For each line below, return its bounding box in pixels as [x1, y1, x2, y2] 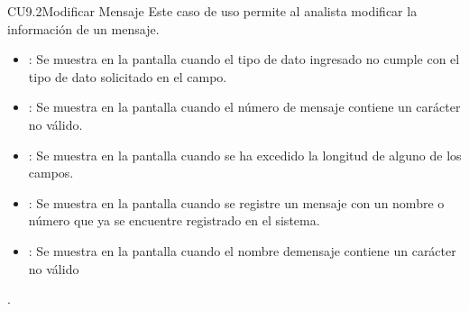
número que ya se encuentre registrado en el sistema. [28, 211, 320, 230]
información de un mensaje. [7, 19, 160, 38]
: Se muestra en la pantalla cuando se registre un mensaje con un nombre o [28, 193, 445, 212]
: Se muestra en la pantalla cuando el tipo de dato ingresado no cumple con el [28, 50, 460, 69]
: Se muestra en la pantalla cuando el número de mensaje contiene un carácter [28, 97, 461, 116]
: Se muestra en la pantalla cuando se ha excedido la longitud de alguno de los [28, 145, 462, 164]
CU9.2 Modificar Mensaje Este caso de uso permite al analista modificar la [7, 2, 418, 20]
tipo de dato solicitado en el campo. [28, 67, 227, 86]
